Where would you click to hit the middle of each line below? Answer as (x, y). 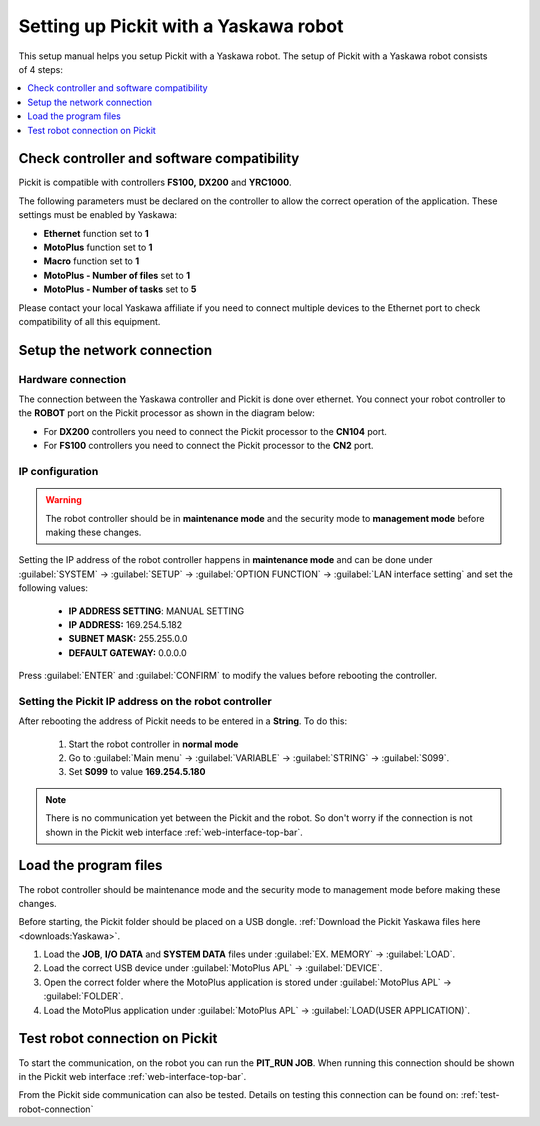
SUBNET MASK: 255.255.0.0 (128, 639)
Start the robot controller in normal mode (153, 744)
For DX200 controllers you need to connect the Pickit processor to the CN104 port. (215, 431)
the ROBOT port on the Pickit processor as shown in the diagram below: (166, 413)
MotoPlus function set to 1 (98, 247)
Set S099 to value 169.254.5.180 (137, 772)
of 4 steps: (41, 69)
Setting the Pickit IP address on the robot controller (145, 701)
